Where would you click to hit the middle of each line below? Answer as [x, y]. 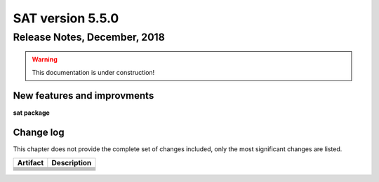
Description [72, 162]
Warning [45, 59]
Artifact [31, 162]
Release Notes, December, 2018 [89, 37]
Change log [39, 133]
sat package [32, 113]
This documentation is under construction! [93, 72]
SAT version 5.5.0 [66, 18]
